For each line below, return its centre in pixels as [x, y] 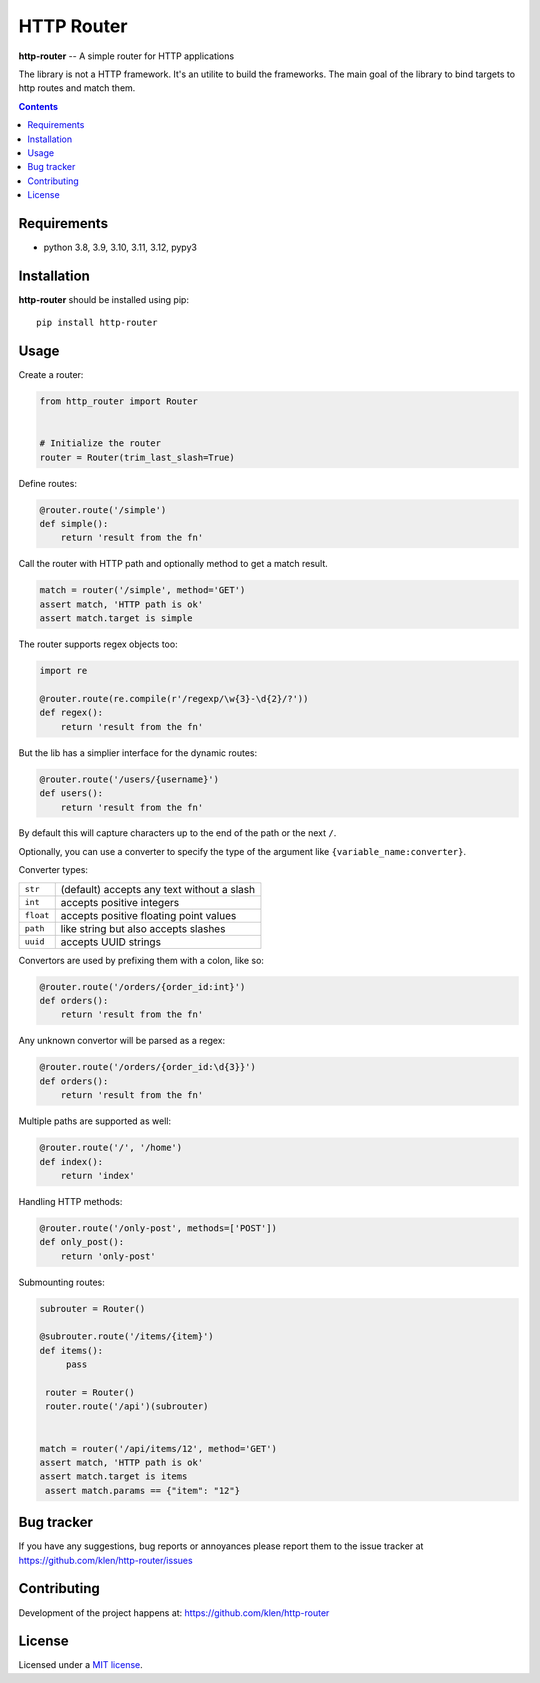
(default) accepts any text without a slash [158, 889]
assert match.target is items [113, 1476]
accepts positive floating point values [148, 915]
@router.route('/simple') [103, 509]
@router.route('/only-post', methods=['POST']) [158, 1228]
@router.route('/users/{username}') [129, 779]
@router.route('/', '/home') [111, 1148]
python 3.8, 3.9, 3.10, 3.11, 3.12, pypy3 [120, 247]
